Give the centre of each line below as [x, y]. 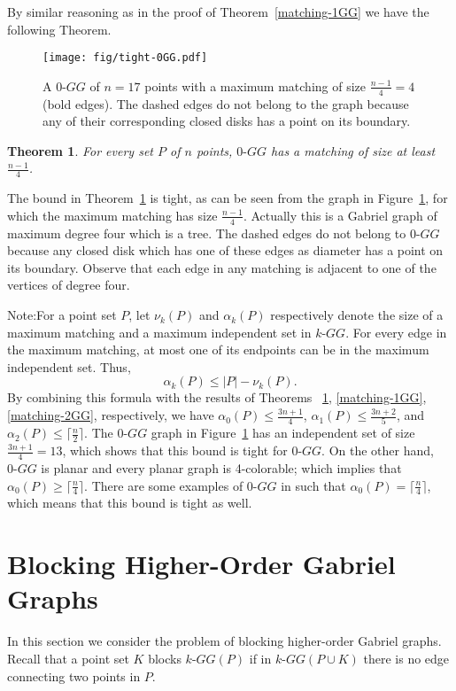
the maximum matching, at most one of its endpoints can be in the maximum [218, 349]
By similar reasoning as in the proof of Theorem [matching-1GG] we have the [218, 12]
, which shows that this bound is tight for [175, 450]
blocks [165, 658]
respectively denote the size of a [357, 315]
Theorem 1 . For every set [80, 150]
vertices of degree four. [69, 285]
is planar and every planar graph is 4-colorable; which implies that [221, 468]
